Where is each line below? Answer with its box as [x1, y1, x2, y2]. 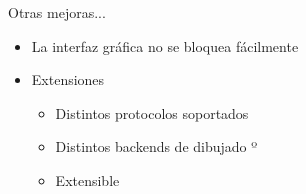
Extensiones [31, 69, 105, 90]
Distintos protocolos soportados [55, 102, 249, 123]
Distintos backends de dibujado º [55, 136, 258, 157]
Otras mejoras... [8, 2, 106, 22]
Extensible [55, 169, 120, 190]
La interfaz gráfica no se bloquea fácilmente [31, 35, 299, 56]
